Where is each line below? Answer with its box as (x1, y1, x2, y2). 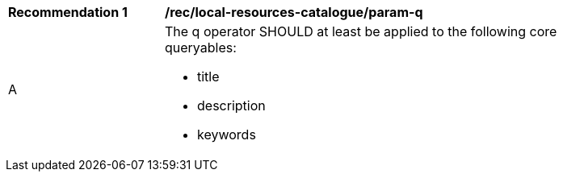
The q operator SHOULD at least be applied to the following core (165, 23, 557, 39)
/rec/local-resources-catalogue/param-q (165, 4, 423, 20)
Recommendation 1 (8, 4, 128, 20)
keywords (197, 126, 256, 143)
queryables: (165, 39, 237, 56)
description (197, 97, 266, 114)
